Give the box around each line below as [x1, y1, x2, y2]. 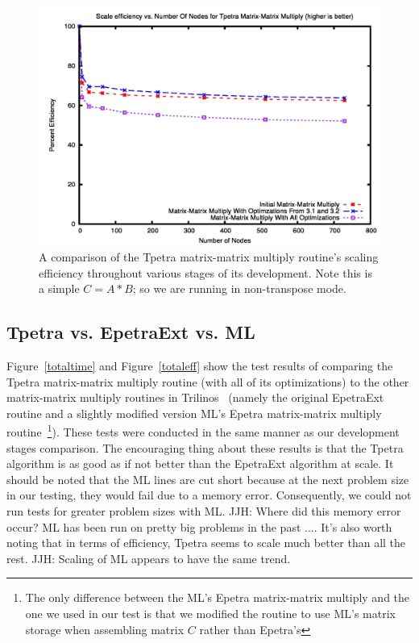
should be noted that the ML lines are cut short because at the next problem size [6, 470, 409, 487]
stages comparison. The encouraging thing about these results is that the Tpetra [6, 439, 404, 456]
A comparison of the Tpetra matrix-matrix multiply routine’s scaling [39, 248, 379, 265]
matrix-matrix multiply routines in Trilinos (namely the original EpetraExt [6, 389, 384, 406]
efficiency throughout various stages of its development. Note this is [39, 264, 372, 281]
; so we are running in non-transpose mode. [132, 280, 346, 297]
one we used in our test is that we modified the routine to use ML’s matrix [25, 605, 396, 622]
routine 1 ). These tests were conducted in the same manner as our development [6, 421, 400, 440]
